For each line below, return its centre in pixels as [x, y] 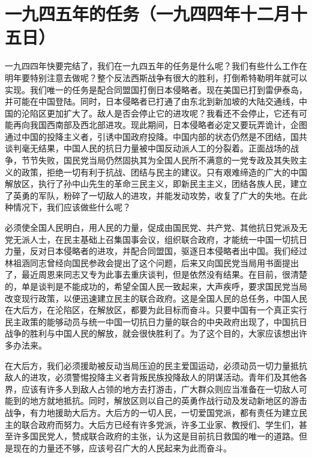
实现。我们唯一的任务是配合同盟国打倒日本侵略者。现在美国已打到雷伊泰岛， [156, 89]
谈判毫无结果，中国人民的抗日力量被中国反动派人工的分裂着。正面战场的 [148, 148]
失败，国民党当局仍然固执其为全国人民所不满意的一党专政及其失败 [168, 160]
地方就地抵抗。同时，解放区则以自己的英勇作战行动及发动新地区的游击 [168, 401]
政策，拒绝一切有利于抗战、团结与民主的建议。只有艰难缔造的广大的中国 [164, 172]
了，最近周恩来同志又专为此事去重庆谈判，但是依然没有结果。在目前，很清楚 [156, 274]
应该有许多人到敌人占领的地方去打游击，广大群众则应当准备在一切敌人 [160, 389]
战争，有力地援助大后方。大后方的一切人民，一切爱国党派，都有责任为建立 [152, 412]
